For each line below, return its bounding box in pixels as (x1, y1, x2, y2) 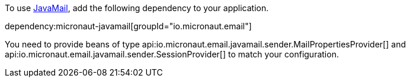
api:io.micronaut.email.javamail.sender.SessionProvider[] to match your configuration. (5, 49, 339, 59)
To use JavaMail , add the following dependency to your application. (5, 3, 269, 13)
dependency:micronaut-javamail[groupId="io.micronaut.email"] (5, 21, 252, 31)
